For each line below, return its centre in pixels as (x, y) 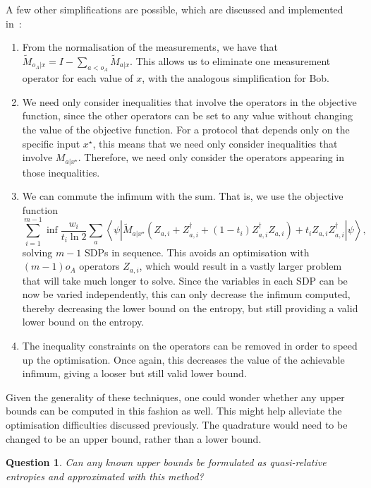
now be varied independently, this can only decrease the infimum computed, (186, 294)
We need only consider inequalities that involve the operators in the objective (189, 101)
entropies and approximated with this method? (105, 476)
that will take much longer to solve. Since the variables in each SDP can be (185, 280)
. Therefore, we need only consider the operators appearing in (211, 157)
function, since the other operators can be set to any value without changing (187, 115)
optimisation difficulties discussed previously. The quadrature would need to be (177, 424)
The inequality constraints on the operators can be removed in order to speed (190, 345)
